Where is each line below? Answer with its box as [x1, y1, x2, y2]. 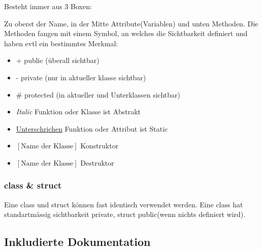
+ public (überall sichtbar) [16, 55, 100, 66]
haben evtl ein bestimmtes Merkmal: [4, 38, 118, 48]
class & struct [4, 179, 62, 192]
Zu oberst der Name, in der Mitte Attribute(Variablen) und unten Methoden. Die [4, 18, 258, 28]
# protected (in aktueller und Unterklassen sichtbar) [16, 89, 180, 100]
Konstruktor [80, 140, 119, 151]
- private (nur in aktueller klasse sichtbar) [16, 72, 146, 82]
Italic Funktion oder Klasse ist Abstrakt [16, 106, 141, 117]
